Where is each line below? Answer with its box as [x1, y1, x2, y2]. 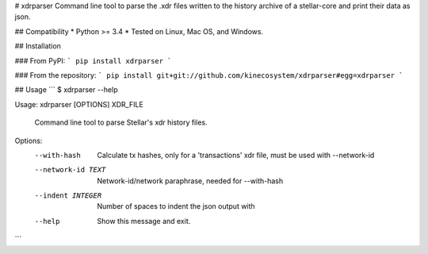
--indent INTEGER [34, 191, 102, 200]
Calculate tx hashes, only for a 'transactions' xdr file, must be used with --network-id [97, 150, 375, 160]
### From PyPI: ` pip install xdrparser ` [14, 56, 172, 65]
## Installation [14, 41, 61, 51]
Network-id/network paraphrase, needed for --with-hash [97, 175, 284, 186]
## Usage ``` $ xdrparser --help [14, 85, 118, 94]
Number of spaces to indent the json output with [97, 202, 255, 211]
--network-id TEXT [34, 165, 106, 175]
